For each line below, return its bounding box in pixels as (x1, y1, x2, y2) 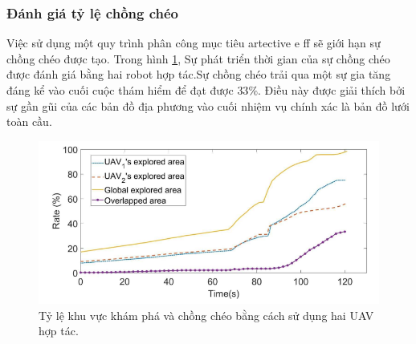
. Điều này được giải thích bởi (258, 82, 406, 98)
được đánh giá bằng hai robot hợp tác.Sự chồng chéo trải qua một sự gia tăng (6, 66, 391, 83)
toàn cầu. (6, 113, 52, 130)
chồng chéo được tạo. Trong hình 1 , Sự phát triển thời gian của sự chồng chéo (6, 50, 390, 67)
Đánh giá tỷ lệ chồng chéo (6, 2, 179, 22)
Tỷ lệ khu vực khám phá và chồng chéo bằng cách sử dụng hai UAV (39, 306, 374, 323)
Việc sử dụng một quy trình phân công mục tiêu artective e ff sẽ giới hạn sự (6, 34, 381, 51)
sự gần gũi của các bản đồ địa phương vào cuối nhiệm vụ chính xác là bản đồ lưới (6, 97, 410, 114)
